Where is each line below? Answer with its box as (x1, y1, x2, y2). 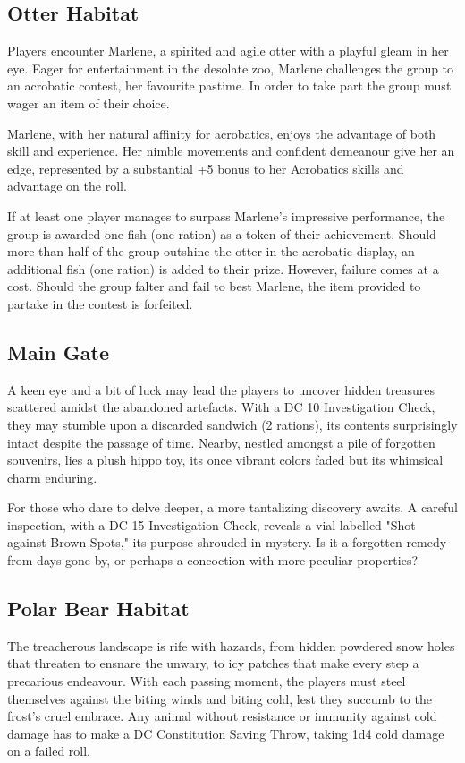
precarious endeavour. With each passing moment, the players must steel (7, 672, 406, 690)
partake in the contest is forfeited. (7, 294, 193, 313)
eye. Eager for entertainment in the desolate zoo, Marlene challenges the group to (7, 58, 454, 77)
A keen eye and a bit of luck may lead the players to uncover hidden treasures (7, 380, 435, 399)
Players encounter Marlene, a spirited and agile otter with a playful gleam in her (7, 41, 449, 60)
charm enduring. (7, 467, 97, 486)
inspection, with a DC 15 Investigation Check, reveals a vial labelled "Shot (7, 515, 416, 534)
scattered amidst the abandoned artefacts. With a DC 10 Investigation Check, (7, 398, 435, 416)
